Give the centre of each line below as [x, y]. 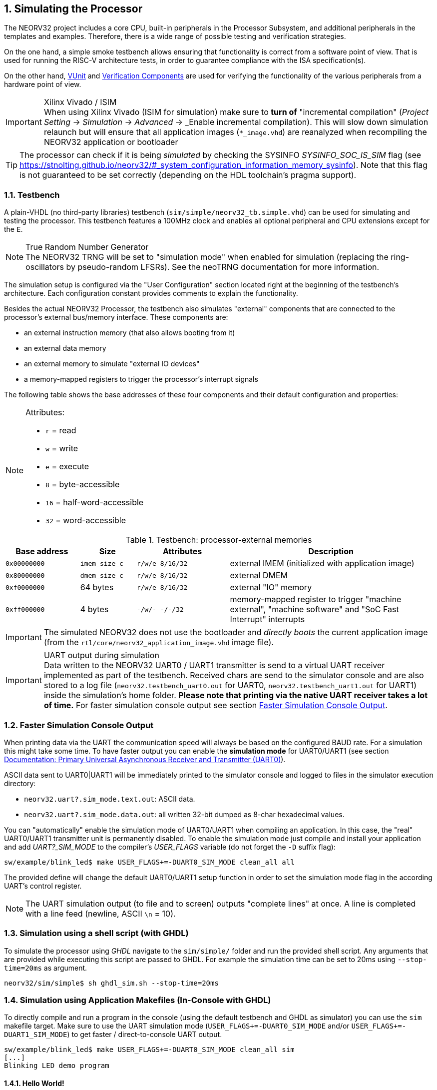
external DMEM [259, 575]
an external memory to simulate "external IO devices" [112, 364]
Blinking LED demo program [57, 1066]
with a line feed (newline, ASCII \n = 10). [101, 913]
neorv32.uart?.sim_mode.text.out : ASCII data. [110, 799]
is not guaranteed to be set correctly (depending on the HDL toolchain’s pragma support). [188, 175]
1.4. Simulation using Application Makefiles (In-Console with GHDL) [138, 1000]
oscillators [45, 267]
